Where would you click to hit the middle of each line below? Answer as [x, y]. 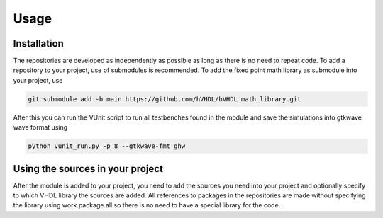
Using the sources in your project [88, 169]
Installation [38, 44]
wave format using [40, 127]
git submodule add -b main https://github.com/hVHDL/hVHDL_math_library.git [165, 99]
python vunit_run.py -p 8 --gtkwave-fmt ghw [107, 146]
